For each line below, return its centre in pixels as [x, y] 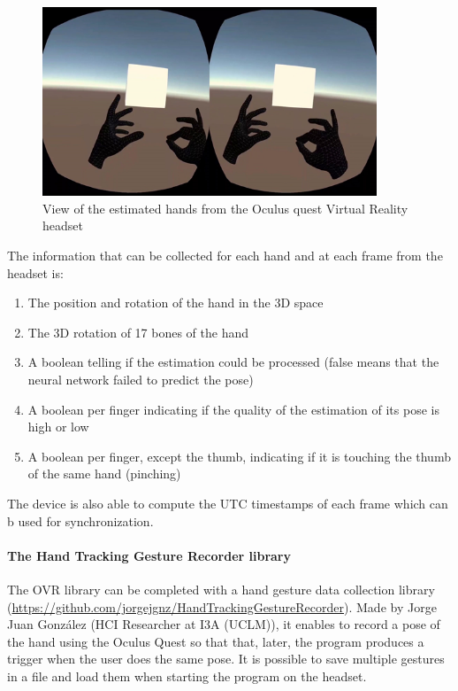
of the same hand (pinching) [104, 474]
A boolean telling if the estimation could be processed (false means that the [233, 362]
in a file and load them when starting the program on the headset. [187, 675]
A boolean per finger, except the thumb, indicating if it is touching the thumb [239, 456]
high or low [58, 427]
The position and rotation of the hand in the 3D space [176, 303]
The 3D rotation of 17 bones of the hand [138, 332]
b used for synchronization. [80, 520]
